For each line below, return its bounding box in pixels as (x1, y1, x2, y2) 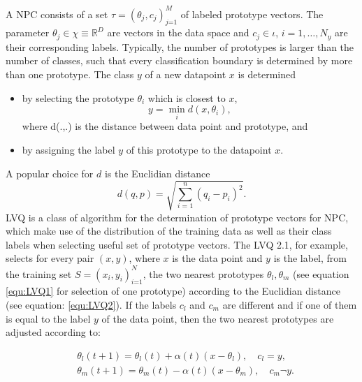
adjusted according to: (6, 325, 101, 339)
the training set (6, 266, 72, 281)
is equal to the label (6, 311, 91, 325)
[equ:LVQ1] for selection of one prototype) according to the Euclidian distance (6, 284, 341, 298)
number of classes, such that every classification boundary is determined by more (6, 53, 353, 68)
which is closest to (147, 90, 226, 105)
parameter (6, 25, 50, 40)
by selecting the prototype (22, 90, 134, 105)
